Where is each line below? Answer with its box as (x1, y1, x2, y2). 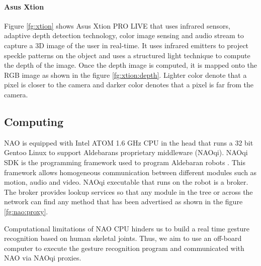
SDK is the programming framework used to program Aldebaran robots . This (4, 157, 245, 167)
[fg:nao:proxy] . (4, 206, 48, 216)
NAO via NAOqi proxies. (4, 252, 81, 263)
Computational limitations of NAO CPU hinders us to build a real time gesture (4, 223, 249, 233)
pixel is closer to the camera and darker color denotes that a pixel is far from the (4, 79, 253, 90)
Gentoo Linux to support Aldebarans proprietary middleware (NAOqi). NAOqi (4, 147, 248, 158)
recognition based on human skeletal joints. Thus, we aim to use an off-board (4, 233, 242, 243)
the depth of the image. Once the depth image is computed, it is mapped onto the (4, 60, 257, 70)
